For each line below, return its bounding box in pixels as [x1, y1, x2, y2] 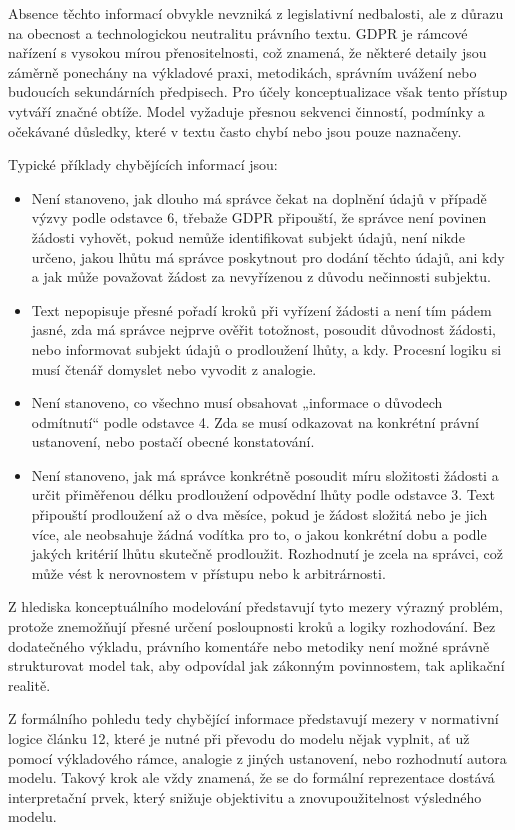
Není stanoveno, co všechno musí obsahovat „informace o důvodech [31, 392, 443, 413]
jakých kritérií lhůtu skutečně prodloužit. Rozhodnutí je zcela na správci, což [31, 543, 503, 564]
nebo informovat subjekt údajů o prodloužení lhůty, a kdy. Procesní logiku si [31, 338, 502, 359]
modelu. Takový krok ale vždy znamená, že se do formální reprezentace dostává [8, 767, 495, 788]
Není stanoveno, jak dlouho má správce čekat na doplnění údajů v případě [31, 187, 487, 208]
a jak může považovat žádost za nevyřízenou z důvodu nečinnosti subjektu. [31, 266, 491, 287]
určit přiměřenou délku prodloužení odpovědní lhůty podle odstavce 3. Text [31, 484, 495, 505]
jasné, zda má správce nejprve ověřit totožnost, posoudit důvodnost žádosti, [31, 319, 496, 340]
